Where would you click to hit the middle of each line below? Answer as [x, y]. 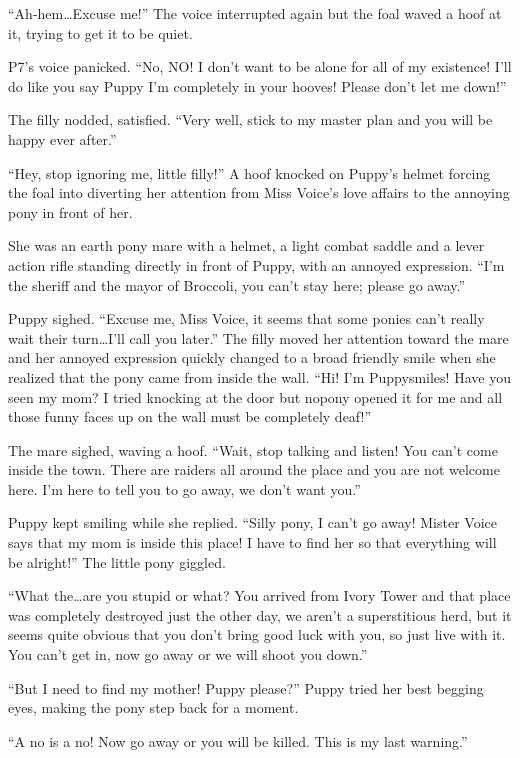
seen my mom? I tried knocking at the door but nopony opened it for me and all [255, 396]
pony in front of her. [70, 211]
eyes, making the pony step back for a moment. [153, 707]
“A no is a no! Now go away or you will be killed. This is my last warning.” [238, 740]
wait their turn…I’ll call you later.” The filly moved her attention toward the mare [258, 337]
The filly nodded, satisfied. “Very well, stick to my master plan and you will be [250, 119]
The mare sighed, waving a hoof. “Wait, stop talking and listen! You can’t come [253, 449]
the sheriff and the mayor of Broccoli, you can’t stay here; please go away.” [237, 284]
